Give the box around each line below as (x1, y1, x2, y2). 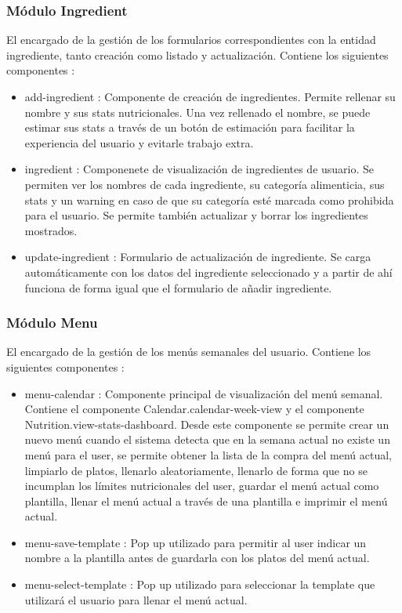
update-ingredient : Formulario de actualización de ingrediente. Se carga (24, 248, 371, 265)
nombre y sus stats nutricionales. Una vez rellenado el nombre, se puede (24, 103, 371, 120)
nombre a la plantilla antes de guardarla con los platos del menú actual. (24, 550, 370, 566)
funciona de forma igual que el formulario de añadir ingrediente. (24, 279, 332, 296)
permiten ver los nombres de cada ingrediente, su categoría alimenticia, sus (24, 176, 385, 192)
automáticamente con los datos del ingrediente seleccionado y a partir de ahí (24, 263, 393, 280)
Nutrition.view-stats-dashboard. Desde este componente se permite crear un (24, 415, 389, 432)
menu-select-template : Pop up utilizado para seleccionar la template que (24, 576, 375, 593)
